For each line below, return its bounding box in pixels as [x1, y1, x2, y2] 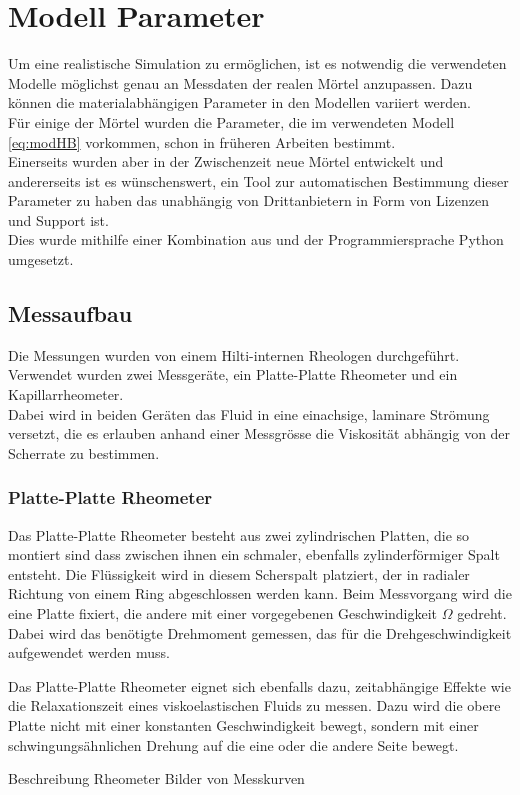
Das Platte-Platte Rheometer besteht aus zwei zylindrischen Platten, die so [8, 524, 470, 545]
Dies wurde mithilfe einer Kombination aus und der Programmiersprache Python [8, 229, 504, 250]
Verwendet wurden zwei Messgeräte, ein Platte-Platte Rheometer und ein [8, 364, 458, 385]
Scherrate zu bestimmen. [8, 442, 160, 463]
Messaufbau [8, 298, 133, 329]
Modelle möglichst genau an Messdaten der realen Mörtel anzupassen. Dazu [8, 72, 473, 93]
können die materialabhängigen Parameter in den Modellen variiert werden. [8, 92, 471, 113]
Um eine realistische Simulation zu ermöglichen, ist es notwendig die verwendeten [8, 53, 507, 74]
